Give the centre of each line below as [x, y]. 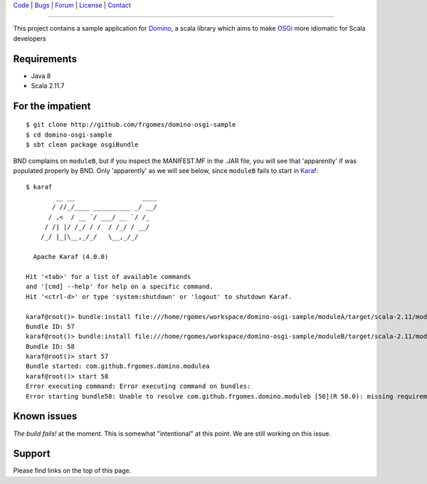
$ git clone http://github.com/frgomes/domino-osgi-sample [131, 125]
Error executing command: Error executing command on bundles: [138, 386]
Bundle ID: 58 [50, 346]
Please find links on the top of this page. [72, 470]
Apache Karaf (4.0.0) [71, 257]
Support [32, 454]
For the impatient [52, 106]
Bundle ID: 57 [50, 326]
